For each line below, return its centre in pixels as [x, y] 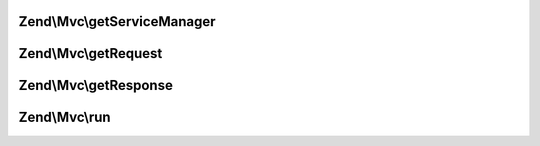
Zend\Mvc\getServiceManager [117, 21]
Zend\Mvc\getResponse [96, 85]
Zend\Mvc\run [64, 117]
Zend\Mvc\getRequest [90, 53]
